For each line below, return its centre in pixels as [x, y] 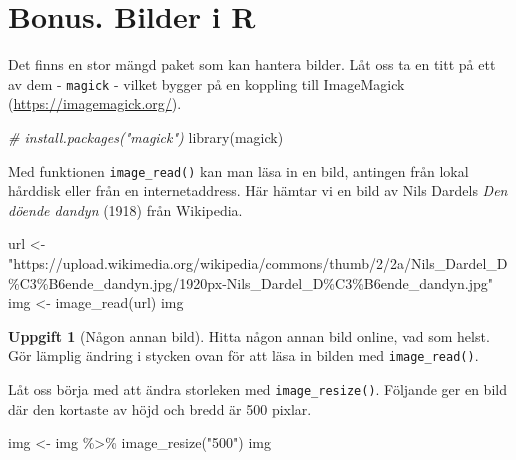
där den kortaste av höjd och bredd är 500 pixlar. [160, 408]
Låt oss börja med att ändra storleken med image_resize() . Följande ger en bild [257, 389]
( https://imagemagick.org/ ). [95, 103]
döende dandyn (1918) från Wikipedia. [125, 209]
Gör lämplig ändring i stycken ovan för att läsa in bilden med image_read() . [243, 355]
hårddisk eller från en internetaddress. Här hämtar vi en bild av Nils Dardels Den [258, 190]
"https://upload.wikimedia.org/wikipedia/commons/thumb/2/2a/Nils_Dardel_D [258, 263]
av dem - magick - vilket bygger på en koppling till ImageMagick [206, 83]
